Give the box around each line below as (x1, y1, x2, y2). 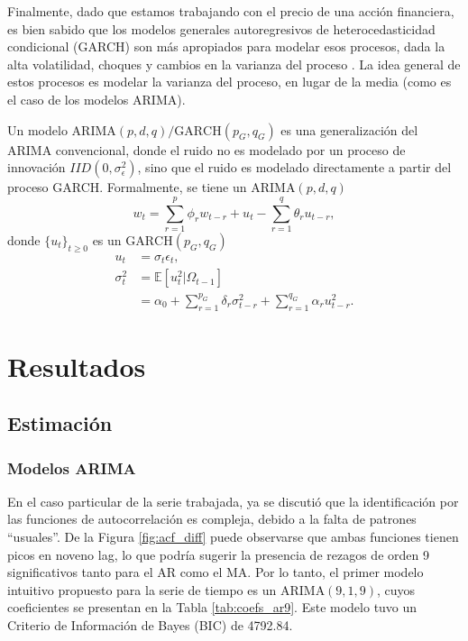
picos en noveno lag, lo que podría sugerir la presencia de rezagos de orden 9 (7, 545, 429, 563)
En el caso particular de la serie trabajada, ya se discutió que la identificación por (7, 491, 459, 510)
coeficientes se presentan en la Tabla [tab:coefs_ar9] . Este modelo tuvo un (7, 598, 418, 617)
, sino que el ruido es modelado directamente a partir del (137, 158, 452, 177)
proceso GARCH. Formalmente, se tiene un (7, 178, 247, 197)
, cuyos (377, 580, 416, 599)
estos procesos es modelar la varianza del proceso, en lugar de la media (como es (7, 72, 452, 91)
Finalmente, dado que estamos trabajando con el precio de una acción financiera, (7, 2, 454, 20)
